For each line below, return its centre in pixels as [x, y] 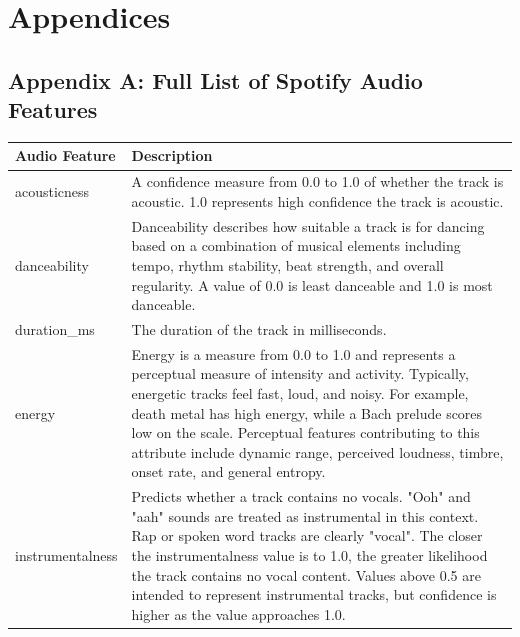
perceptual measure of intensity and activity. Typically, [300, 373]
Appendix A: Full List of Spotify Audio [215, 79]
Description [172, 155]
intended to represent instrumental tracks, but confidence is [314, 594]
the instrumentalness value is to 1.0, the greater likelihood [309, 555]
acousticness [52, 191]
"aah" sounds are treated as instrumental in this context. [305, 515]
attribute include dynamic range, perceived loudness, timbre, [317, 451]
